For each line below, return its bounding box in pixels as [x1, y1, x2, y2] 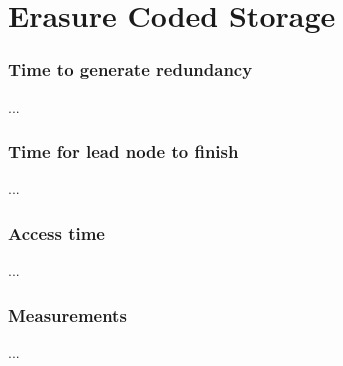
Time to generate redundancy [8, 57, 253, 82]
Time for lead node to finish [8, 139, 239, 164]
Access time [8, 220, 105, 245]
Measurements [8, 302, 127, 327]
